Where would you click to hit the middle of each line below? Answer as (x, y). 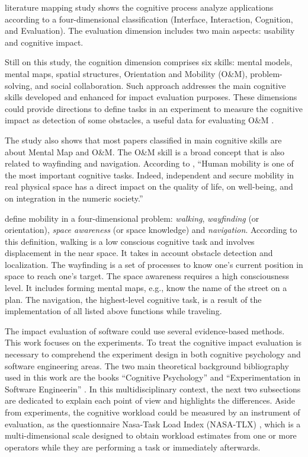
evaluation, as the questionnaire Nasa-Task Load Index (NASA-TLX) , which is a (153, 424)
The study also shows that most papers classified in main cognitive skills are (143, 140)
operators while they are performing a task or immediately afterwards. (133, 447)
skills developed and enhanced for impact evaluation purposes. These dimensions (151, 97)
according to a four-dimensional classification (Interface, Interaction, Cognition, (149, 19)
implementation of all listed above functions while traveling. (113, 311)
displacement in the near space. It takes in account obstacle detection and (139, 253)
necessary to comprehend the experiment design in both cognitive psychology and (153, 354)
